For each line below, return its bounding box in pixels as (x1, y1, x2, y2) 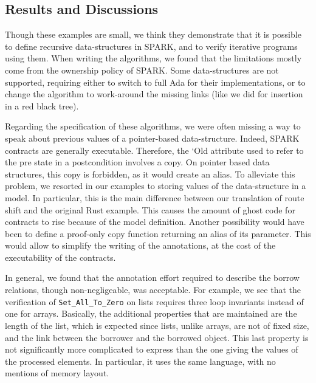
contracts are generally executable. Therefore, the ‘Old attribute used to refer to (5, 143, 304, 156)
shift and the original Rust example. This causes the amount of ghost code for (5, 203, 295, 216)
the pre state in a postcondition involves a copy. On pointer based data (5, 156, 270, 168)
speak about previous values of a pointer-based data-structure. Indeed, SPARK (5, 131, 300, 144)
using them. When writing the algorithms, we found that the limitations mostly (5, 52, 302, 64)
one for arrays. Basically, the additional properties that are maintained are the (5, 307, 297, 320)
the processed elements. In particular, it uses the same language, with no (5, 354, 276, 367)
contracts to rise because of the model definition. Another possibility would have (5, 215, 304, 228)
